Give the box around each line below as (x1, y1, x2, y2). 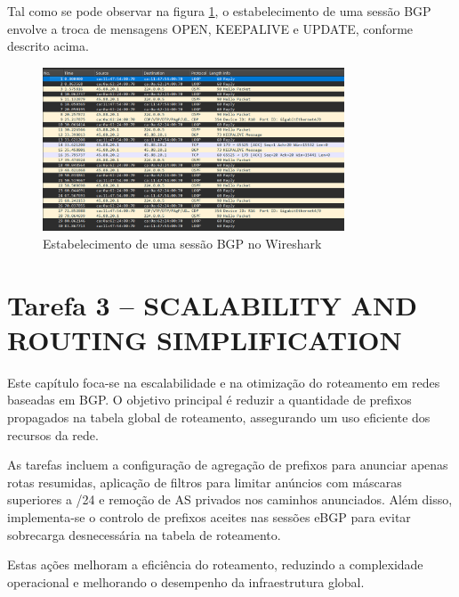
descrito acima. (7, 37, 89, 55)
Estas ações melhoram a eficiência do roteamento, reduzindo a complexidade (7, 555, 423, 574)
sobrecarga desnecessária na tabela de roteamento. (7, 525, 281, 544)
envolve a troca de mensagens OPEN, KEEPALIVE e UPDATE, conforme (7, 19, 414, 37)
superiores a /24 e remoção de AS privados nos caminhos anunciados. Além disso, (7, 490, 453, 509)
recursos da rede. (7, 425, 99, 444)
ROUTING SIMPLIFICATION (7, 321, 402, 357)
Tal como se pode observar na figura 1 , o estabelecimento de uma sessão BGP (7, 2, 431, 20)
